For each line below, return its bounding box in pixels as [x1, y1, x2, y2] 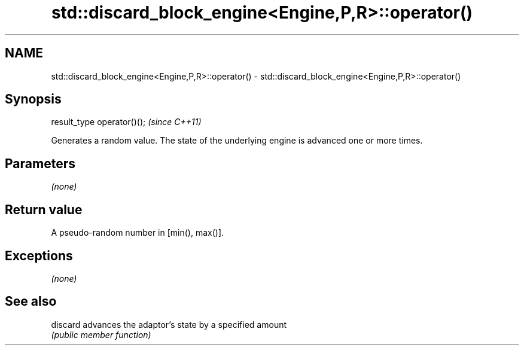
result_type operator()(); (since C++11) [51, 117, 202, 127]
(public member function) [51, 329, 151, 340]
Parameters [5, 156, 75, 171]
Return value [5, 202, 83, 217]
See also [5, 294, 57, 309]
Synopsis [5, 92, 62, 107]
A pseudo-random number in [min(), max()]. [51, 227, 224, 238]
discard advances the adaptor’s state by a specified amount [51, 319, 287, 330]
